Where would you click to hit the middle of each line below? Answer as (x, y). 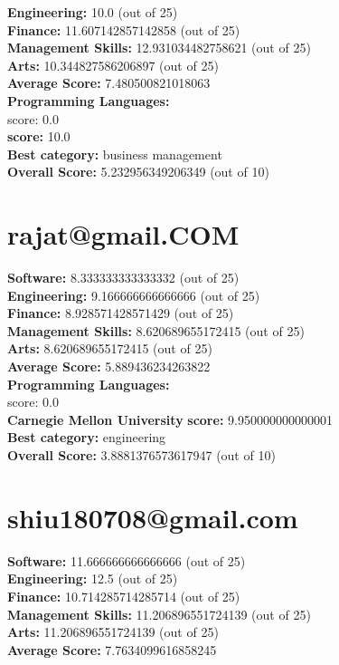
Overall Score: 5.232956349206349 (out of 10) (138, 172)
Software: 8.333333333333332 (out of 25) (123, 278)
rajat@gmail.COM (123, 234)
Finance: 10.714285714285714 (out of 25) (124, 596)
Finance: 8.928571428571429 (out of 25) (121, 313)
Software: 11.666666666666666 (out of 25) (127, 560)
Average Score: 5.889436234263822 (109, 366)
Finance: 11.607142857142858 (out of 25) (124, 29)
